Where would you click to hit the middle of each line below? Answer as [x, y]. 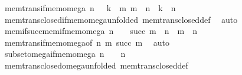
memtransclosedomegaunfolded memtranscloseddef [96, 65]
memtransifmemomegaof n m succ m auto [87, 42]
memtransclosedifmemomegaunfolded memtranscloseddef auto [121, 19]
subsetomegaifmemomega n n [65, 54]
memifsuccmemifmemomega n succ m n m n [101, 31]
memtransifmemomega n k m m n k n [90, 8]
